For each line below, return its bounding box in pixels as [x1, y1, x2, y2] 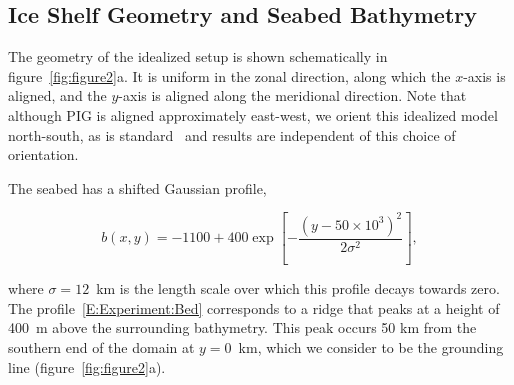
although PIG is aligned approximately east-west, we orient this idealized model [8, 104, 498, 125]
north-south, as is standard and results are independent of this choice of [8, 124, 456, 145]
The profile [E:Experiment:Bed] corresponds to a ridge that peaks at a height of [8, 297, 500, 318]
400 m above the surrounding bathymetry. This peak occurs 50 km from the [8, 317, 477, 338]
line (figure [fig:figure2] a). [8, 356, 166, 377]
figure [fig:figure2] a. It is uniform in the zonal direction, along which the [8, 65, 451, 86]
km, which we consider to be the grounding [238, 337, 504, 358]
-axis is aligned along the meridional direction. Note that [118, 85, 467, 106]
